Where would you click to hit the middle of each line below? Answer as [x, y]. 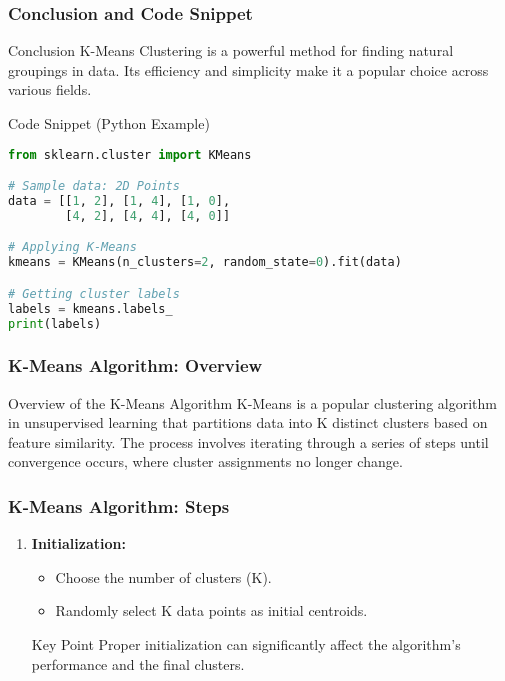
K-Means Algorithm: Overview [135, 365]
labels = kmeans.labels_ [90, 308]
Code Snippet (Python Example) [109, 123]
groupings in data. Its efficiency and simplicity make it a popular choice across [248, 69]
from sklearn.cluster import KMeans [130, 154]
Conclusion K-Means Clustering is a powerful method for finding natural [231, 50]
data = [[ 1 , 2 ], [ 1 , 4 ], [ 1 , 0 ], [119, 201]
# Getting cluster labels [94, 293]
